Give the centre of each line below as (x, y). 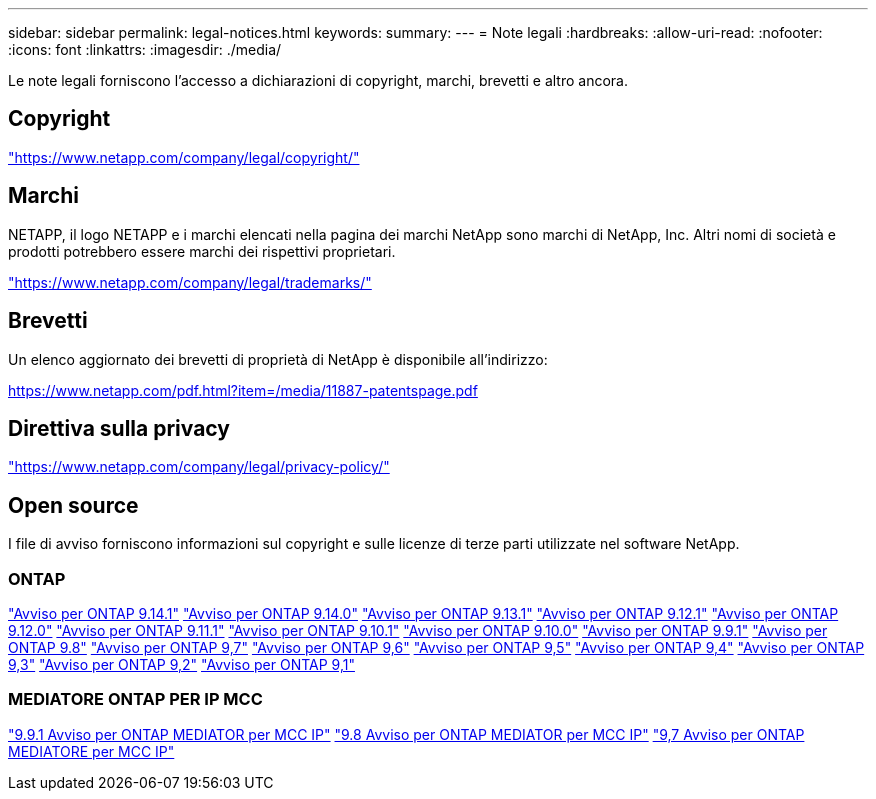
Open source (73, 505)
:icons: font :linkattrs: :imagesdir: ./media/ (145, 49)
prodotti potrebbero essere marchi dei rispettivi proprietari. (202, 251)
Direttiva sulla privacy (119, 428)
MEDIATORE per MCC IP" (91, 751)
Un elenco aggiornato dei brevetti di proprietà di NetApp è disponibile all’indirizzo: (278, 359)
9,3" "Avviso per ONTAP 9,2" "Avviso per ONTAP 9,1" (181, 664)
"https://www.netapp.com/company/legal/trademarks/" (190, 282)
